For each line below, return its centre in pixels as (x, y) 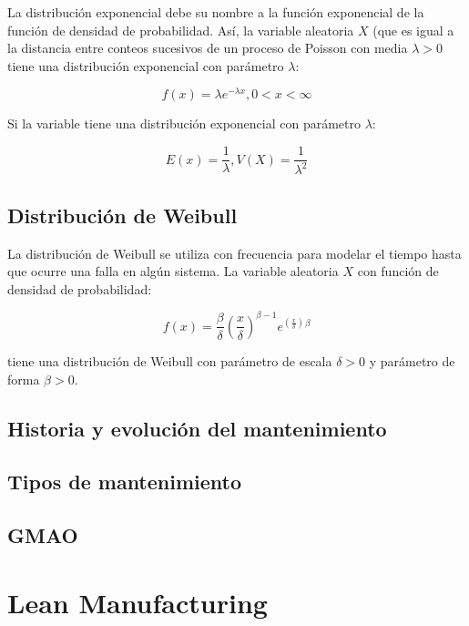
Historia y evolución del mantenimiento (197, 428)
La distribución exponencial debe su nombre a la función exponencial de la (216, 12)
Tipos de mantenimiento (125, 482)
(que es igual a (413, 30)
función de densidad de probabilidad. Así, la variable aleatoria (181, 30)
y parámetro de (412, 360)
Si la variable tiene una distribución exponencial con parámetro (184, 123)
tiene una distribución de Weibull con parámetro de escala (170, 360)
